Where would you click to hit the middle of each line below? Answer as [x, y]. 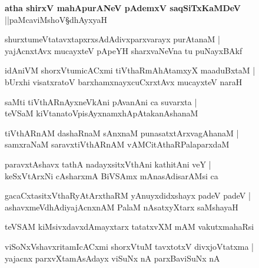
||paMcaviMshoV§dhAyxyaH [56, 19]
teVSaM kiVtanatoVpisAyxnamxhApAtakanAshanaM [102, 113]
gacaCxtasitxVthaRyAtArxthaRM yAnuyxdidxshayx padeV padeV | [128, 195]
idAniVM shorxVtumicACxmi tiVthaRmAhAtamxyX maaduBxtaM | [130, 70]
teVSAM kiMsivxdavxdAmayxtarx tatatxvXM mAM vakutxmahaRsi [129, 227]
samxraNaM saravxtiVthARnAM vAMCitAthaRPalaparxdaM [117, 144]
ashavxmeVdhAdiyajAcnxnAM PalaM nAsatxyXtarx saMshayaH [122, 207]
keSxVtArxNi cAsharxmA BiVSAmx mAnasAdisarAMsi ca [112, 175]
